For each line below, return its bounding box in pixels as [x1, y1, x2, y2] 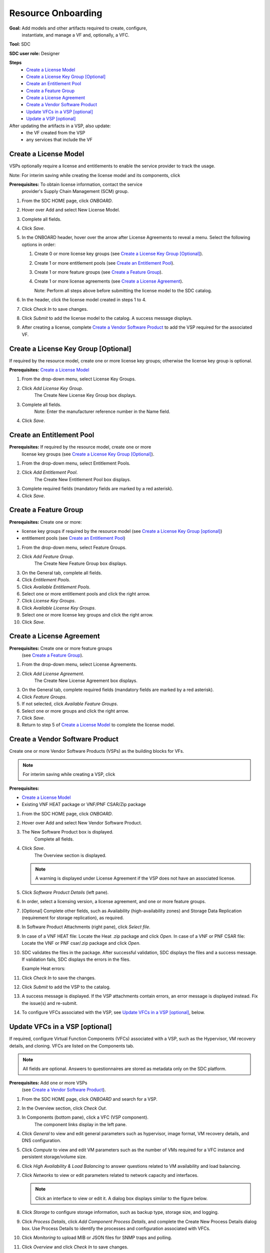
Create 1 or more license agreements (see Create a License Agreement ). [34, 278, 183, 284]
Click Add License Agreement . [21, 671, 84, 677]
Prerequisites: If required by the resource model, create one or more [9, 444, 151, 450]
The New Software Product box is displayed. [21, 829, 113, 835]
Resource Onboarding [9, 8, 102, 19]
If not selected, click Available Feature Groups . [21, 701, 118, 707]
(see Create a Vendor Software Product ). [21, 1087, 106, 1093]
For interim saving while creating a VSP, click [22, 771, 115, 777]
